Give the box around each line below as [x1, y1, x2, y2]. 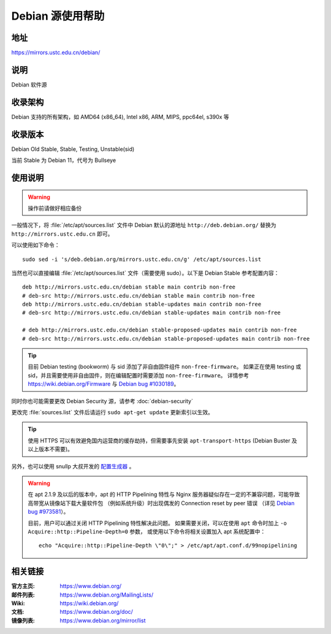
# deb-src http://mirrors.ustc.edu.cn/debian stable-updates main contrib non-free [22, 309, 281, 316]
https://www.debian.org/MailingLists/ [59, 591, 153, 598]
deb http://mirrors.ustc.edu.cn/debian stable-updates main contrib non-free [22, 301, 262, 308]
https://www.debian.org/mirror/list [59, 617, 146, 624]
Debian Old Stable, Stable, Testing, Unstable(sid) [11, 145, 135, 153]
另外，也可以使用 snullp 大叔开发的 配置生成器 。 [11, 462, 135, 470]
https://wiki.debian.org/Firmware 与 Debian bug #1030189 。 [28, 381, 180, 388]
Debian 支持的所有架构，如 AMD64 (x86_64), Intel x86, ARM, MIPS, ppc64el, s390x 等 [11, 113, 229, 120]
